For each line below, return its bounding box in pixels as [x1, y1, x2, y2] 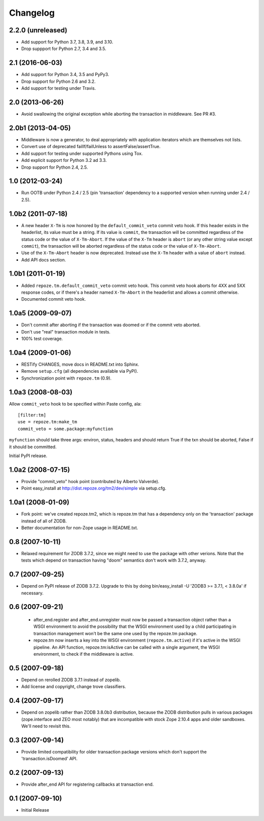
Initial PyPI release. [9, 453, 47, 459]
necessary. [21, 590, 44, 596]
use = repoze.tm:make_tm [18, 419, 77, 425]
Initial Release [21, 807, 49, 813]
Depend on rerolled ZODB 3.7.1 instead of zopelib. [21, 677, 121, 683]
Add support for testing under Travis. [21, 85, 96, 91]
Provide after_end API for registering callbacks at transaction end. [21, 781, 154, 787]
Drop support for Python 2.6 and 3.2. [21, 78, 96, 84]
